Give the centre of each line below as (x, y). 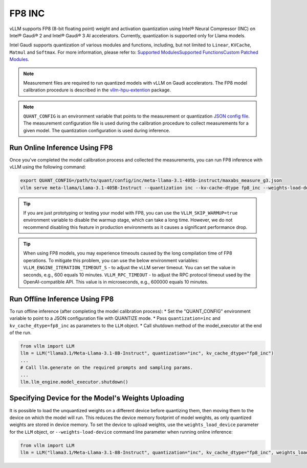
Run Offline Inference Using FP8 (62, 299)
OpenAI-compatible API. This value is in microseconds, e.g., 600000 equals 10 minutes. (116, 282)
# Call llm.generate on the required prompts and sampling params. (107, 368)
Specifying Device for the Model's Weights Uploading (97, 398)
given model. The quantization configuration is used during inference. (97, 130)
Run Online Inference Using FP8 (61, 147)
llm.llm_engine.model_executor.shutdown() (74, 382)
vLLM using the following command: (48, 167)
